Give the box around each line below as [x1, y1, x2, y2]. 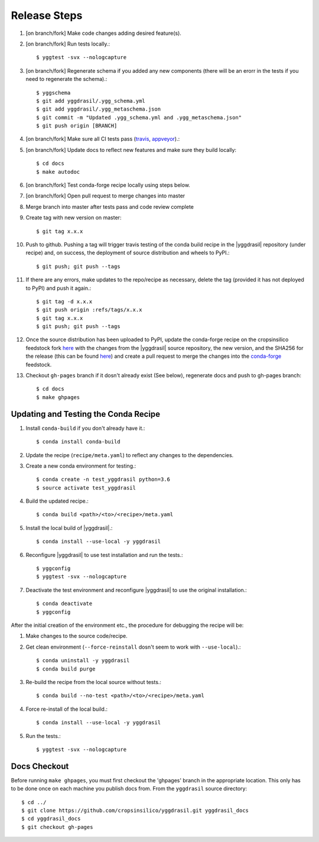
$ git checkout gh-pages [21, 824, 93, 830]
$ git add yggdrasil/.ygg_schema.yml [36, 98, 146, 104]
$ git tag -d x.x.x [36, 298, 93, 305]
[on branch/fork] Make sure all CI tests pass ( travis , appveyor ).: [25, 135, 180, 143]
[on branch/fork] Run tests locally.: [25, 40, 110, 47]
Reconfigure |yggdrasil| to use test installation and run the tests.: [25, 551, 183, 558]
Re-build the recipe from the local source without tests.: [25, 678, 162, 685]
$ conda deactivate [36, 600, 93, 607]
